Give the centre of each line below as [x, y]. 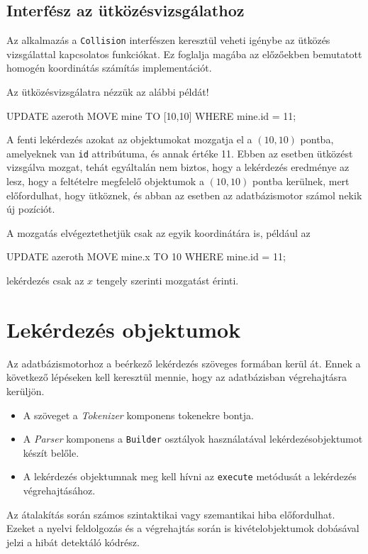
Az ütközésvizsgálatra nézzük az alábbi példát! [108, 92]
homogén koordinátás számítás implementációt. [109, 68]
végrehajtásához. [59, 491]
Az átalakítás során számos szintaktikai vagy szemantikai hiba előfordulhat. [171, 514]
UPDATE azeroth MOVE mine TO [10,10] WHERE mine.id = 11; [151, 115]
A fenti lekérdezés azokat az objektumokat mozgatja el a [129, 139]
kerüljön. [26, 390]
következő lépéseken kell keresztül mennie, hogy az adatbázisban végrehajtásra [177, 377]
